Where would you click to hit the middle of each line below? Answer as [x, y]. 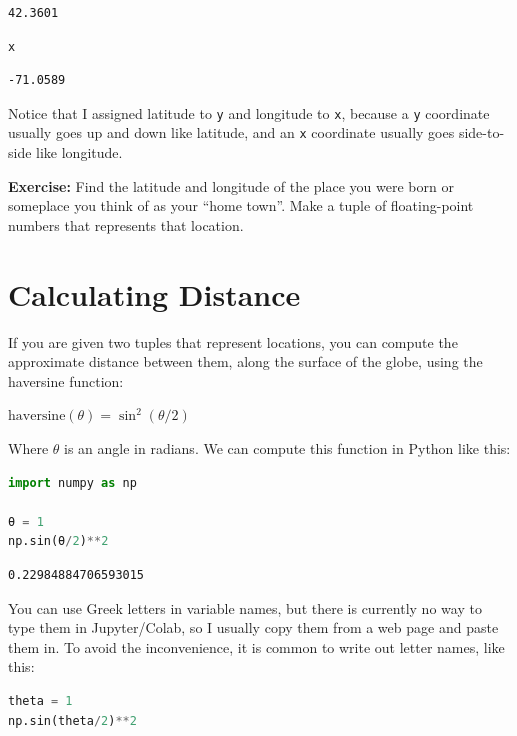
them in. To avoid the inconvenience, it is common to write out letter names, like [256, 646]
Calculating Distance [154, 293]
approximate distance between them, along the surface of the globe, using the [245, 361]
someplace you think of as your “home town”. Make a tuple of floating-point [241, 205]
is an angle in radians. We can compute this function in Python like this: [287, 447]
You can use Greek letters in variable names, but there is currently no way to [245, 607]
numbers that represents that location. [126, 224]
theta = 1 [40, 700]
